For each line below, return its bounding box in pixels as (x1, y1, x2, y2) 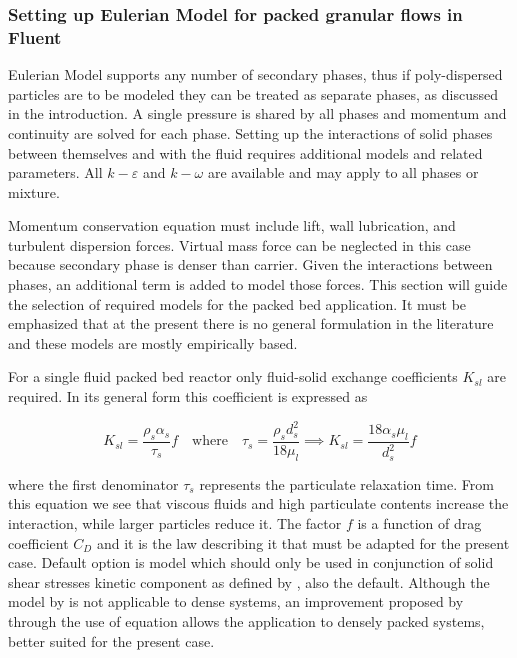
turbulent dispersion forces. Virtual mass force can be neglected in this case (8, 234, 471, 255)
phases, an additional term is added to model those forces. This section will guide (8, 274, 508, 295)
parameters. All (8, 162, 103, 183)
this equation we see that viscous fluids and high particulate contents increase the (8, 493, 509, 514)
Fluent (8, 24, 62, 49)
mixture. (8, 181, 60, 202)
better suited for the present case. (8, 630, 215, 651)
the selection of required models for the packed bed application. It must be (8, 293, 467, 314)
